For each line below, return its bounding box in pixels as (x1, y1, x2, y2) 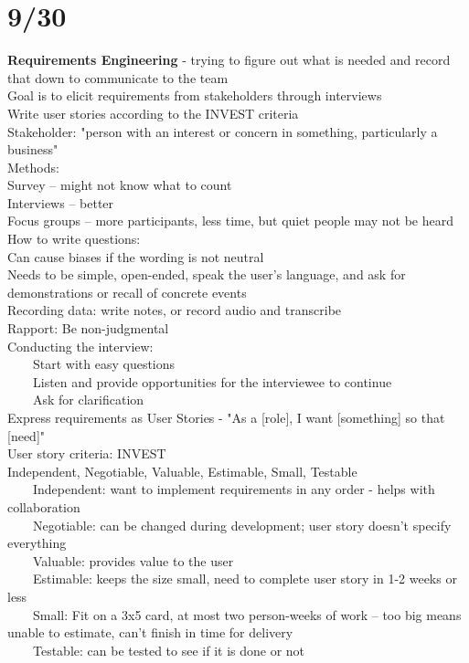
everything (7, 533, 67, 552)
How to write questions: (7, 229, 141, 248)
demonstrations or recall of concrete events (7, 282, 247, 301)
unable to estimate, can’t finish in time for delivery (7, 623, 293, 642)
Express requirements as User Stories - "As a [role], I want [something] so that (7, 408, 445, 426)
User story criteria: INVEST (7, 444, 166, 463)
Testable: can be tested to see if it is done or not (32, 640, 305, 659)
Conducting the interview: (7, 336, 154, 355)
